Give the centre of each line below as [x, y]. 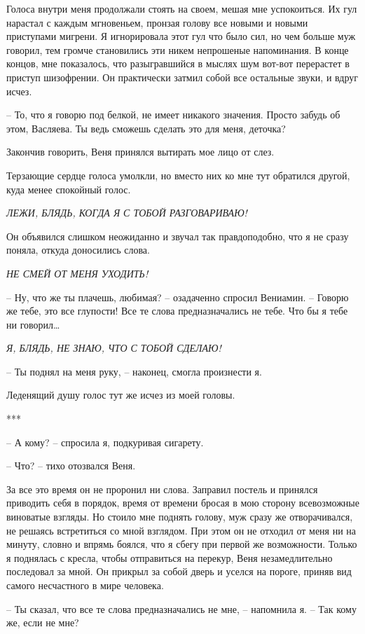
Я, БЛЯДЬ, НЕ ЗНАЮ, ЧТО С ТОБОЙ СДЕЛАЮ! [114, 348]
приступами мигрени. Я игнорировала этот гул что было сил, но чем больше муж [181, 36]
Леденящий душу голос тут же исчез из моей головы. [121, 395]
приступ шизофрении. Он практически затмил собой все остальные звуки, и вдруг [182, 77]
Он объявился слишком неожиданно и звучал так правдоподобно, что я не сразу [178, 236]
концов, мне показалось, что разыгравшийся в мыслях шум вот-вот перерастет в [178, 63]
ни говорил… [33, 324]
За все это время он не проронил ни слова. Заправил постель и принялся [162, 489]
